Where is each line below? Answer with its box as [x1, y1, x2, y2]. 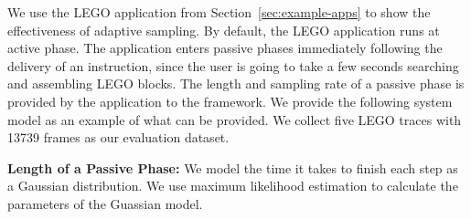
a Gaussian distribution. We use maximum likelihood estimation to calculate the [7, 176, 458, 195]
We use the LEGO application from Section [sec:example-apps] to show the [7, 3, 431, 21]
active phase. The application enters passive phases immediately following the [7, 38, 443, 57]
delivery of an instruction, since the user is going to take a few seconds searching [7, 56, 459, 75]
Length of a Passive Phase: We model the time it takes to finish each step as [7, 158, 458, 177]
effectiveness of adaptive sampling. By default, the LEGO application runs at [7, 20, 440, 39]
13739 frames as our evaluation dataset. [7, 128, 230, 147]
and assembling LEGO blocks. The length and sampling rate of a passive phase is [7, 74, 465, 93]
